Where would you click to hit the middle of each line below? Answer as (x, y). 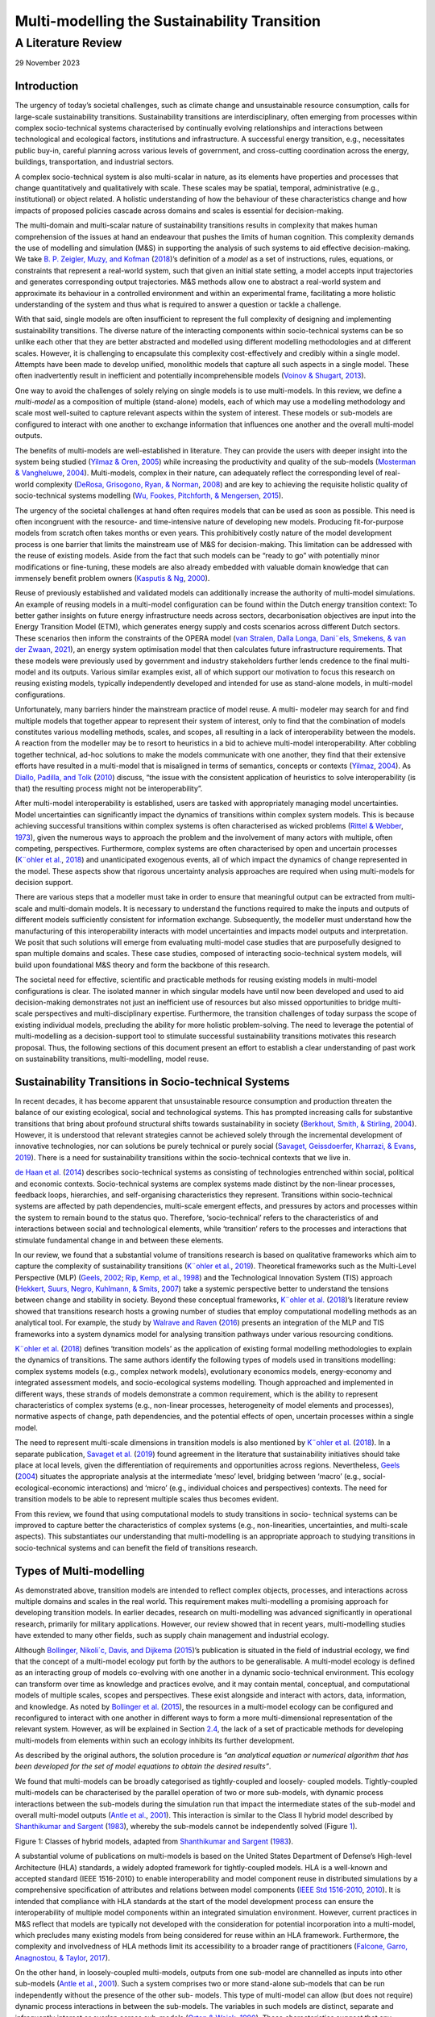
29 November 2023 (48, 63)
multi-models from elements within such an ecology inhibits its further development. (155, 1740)
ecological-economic (50, 1488)
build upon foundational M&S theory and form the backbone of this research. (143, 965)
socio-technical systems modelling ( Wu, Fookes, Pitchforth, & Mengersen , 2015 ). (149, 495)
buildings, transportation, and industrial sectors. (94, 162)
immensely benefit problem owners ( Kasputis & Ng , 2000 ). (112, 578)
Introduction (47, 86)
